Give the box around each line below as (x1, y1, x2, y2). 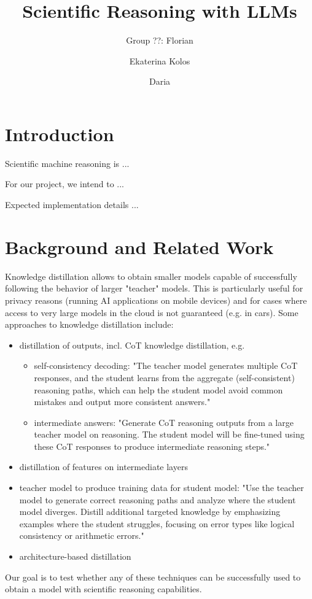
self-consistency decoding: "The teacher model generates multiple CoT (34, 359, 298, 372)
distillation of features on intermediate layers (19, 460, 188, 473)
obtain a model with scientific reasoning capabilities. (5, 582, 202, 595)
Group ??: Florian (126, 34, 193, 47)
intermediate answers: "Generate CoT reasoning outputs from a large (34, 415, 294, 428)
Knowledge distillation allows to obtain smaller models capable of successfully (5, 269, 297, 282)
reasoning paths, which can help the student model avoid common (34, 383, 283, 396)
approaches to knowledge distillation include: (5, 318, 174, 331)
